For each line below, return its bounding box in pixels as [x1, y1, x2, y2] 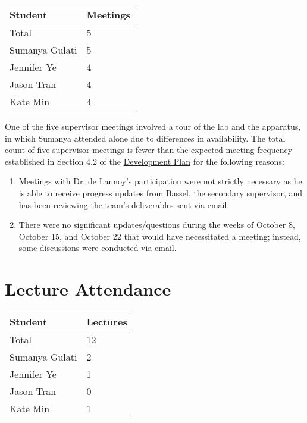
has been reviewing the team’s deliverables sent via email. [18, 198, 230, 211]
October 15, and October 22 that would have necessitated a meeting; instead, [18, 230, 301, 242]
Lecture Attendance [5, 277, 171, 301]
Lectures [86, 315, 127, 329]
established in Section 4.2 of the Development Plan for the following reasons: [5, 155, 284, 167]
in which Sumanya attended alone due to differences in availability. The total [5, 131, 286, 144]
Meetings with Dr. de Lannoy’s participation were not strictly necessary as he [18, 175, 302, 187]
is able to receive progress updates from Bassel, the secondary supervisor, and [18, 186, 303, 199]
